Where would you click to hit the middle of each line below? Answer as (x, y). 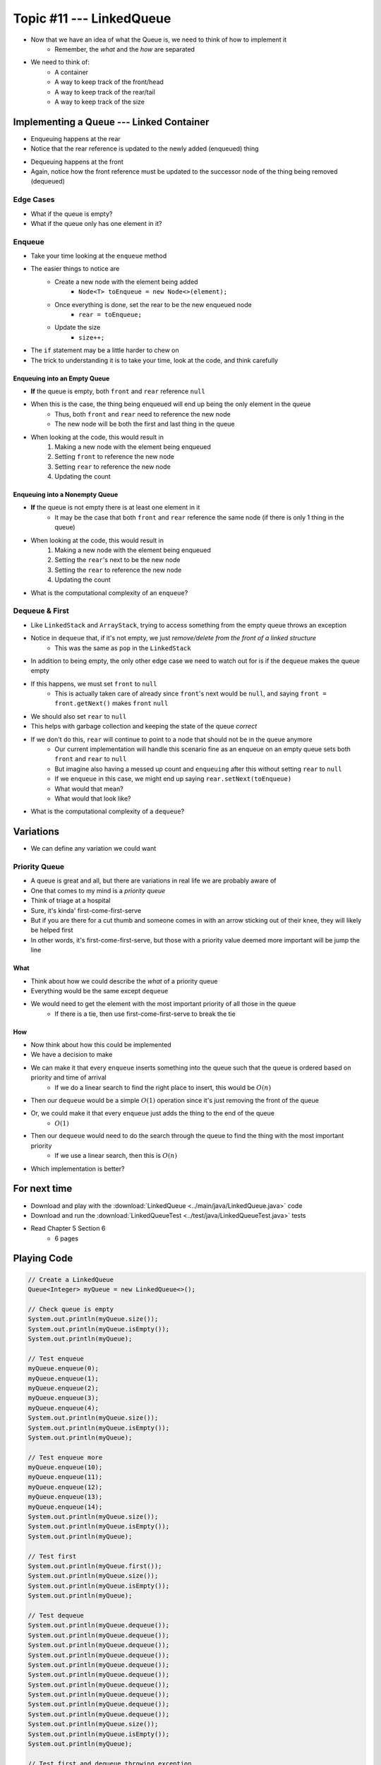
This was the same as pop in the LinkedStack (123, 648)
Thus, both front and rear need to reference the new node (143, 414)
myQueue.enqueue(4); (63, 1408)
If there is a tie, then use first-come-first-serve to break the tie (145, 1014)
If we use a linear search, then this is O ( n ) (116, 1156)
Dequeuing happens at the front (77, 162)
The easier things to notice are (75, 269)
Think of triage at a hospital (71, 901)
